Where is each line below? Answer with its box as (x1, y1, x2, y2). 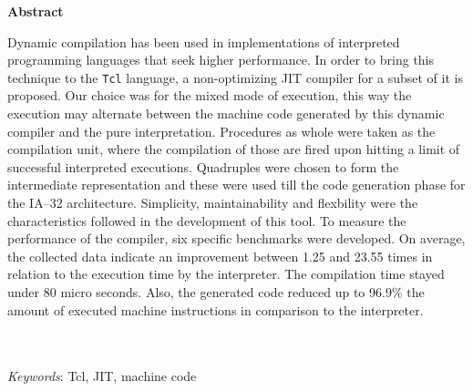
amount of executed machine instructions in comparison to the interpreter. (7, 300, 424, 319)
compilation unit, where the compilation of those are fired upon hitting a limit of (7, 139, 460, 159)
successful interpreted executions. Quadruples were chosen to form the (7, 157, 399, 176)
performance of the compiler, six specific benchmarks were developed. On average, (7, 229, 466, 248)
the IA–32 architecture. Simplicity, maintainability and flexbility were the (7, 193, 418, 211)
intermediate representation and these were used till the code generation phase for (7, 175, 466, 194)
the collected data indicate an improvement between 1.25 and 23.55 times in (7, 246, 433, 265)
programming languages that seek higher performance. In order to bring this (7, 50, 435, 69)
